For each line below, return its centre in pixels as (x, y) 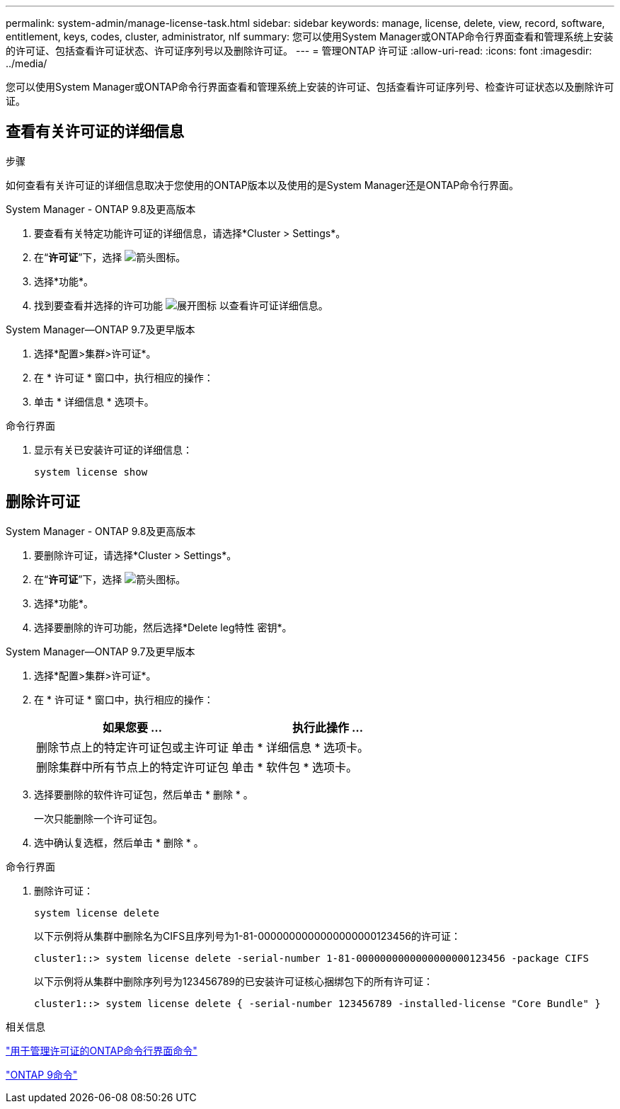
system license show (91, 472)
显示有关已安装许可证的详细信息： (113, 449)
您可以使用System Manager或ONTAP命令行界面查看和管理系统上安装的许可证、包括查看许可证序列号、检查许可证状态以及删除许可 (310, 87)
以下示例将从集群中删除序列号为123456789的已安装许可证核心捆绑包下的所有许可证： (234, 981)
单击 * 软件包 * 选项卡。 (295, 767)
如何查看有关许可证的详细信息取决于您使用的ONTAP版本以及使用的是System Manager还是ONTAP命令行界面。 (263, 185)
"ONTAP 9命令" (42, 1074)
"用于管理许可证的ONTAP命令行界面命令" (102, 1050)
